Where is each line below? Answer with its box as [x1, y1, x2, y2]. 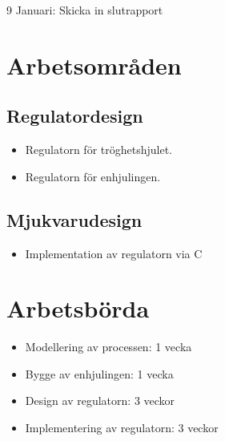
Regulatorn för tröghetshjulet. [25, 141, 173, 158]
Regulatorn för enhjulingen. [25, 168, 161, 184]
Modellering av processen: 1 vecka [25, 338, 192, 355]
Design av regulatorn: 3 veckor [25, 392, 175, 409]
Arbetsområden [6, 48, 182, 81]
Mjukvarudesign [6, 207, 143, 232]
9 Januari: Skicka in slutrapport [6, 2, 163, 18]
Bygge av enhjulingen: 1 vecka [25, 365, 174, 382]
